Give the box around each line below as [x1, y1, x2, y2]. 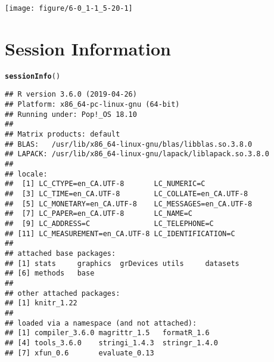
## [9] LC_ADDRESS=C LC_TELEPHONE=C [5, 219, 214, 228]
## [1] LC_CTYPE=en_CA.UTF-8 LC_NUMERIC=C [5, 180, 205, 188]
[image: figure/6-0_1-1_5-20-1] [5, 4, 133, 13]
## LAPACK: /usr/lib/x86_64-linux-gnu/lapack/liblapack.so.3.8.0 [5, 150, 269, 159]
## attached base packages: [5, 249, 116, 258]
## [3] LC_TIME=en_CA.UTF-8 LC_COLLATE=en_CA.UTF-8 [5, 190, 248, 198]
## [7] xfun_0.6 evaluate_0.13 [5, 348, 154, 357]
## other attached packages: [5, 289, 120, 298]
